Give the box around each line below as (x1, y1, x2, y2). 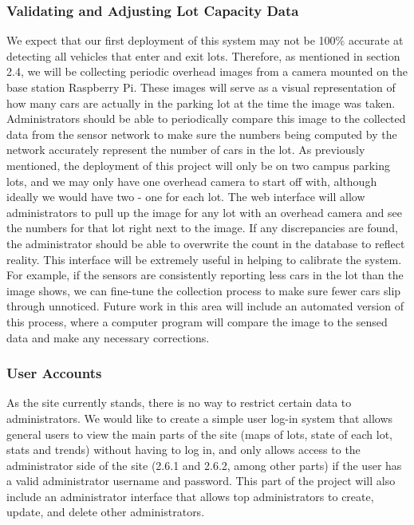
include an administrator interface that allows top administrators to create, (6, 487, 374, 504)
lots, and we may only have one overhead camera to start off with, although (6, 172, 377, 189)
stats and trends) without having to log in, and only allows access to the (6, 441, 361, 458)
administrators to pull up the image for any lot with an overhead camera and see (6, 203, 402, 220)
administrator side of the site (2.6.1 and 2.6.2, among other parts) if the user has (6, 456, 402, 473)
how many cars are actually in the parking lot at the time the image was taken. (6, 94, 396, 111)
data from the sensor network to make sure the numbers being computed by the (6, 125, 397, 142)
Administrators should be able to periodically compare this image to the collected (6, 110, 406, 127)
